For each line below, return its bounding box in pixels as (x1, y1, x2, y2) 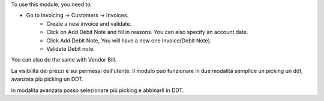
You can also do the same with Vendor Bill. (11, 56, 117, 63)
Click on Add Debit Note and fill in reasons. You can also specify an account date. (46, 29, 248, 36)
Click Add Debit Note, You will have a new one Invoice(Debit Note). (46, 36, 212, 44)
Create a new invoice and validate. (46, 20, 132, 27)
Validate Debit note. (46, 45, 95, 52)
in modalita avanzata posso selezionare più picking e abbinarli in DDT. (11, 87, 184, 94)
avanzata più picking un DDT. (11, 75, 84, 83)
